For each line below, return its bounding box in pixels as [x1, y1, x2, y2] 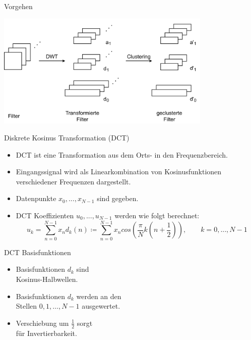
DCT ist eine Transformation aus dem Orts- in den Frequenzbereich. [16, 149, 228, 160]
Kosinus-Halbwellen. [16, 273, 78, 284]
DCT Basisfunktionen [4, 247, 71, 257]
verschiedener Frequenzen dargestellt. [16, 176, 131, 186]
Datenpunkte [16, 193, 56, 204]
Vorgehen [4, 1, 33, 11]
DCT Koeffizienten [16, 210, 74, 221]
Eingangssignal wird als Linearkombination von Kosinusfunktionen [16, 166, 222, 177]
